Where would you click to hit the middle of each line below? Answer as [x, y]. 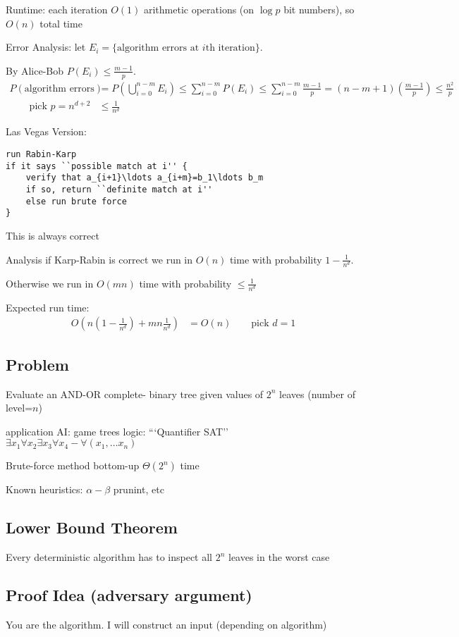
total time [61, 23]
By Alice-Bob [35, 70]
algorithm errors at [158, 48]
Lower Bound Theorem [92, 527]
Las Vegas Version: [46, 131]
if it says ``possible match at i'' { [97, 166]
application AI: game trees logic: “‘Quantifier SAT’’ [117, 431]
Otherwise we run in [50, 283]
